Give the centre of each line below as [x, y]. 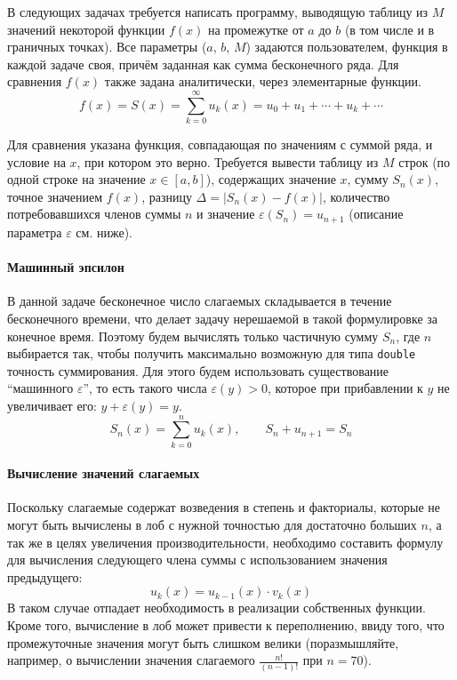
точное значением [55, 196]
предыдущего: [45, 576]
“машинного [40, 388]
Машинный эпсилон [66, 267]
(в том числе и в [389, 29]
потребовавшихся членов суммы [94, 214]
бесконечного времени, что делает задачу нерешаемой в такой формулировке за [223, 318]
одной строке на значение [76, 179]
